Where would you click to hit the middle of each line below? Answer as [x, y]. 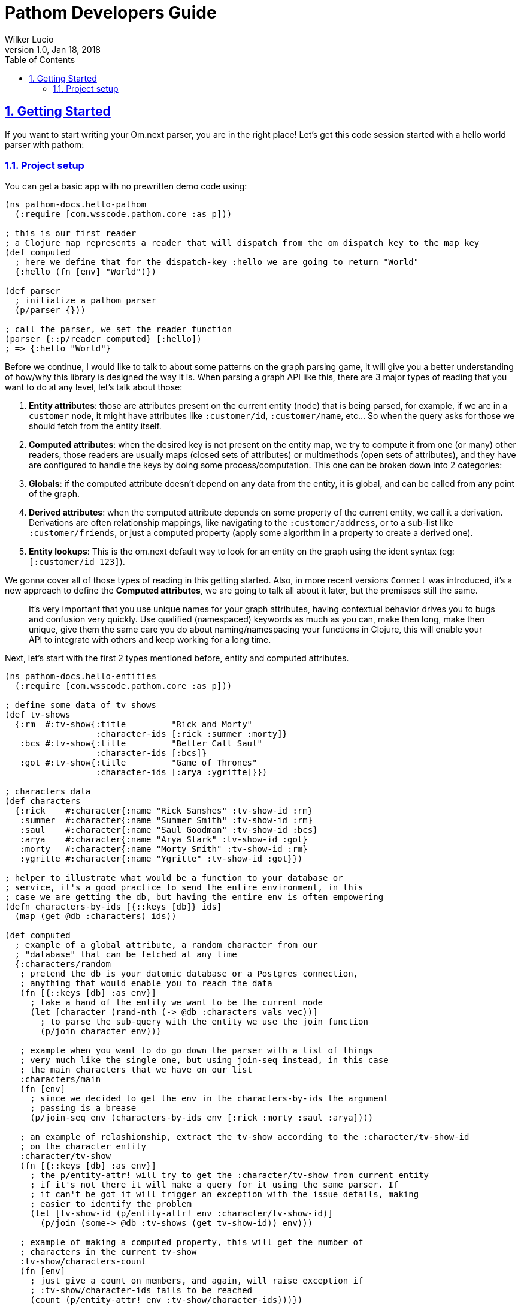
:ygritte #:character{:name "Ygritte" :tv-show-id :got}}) [161, 859]
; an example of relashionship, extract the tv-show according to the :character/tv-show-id [245, 1137]
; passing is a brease [83, 1108]
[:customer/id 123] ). [77, 562]
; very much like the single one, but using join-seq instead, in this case [204, 1060]
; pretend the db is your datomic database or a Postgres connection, [189, 974]
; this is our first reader [71, 234]
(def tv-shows [38, 715]
